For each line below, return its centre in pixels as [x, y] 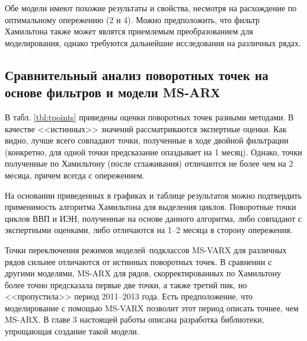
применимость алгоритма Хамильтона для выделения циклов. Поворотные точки [151, 207]
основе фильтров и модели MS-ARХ [112, 92]
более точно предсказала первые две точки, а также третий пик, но [126, 284]
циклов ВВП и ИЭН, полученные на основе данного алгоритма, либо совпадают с [153, 218]
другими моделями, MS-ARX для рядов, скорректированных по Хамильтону [143, 273]
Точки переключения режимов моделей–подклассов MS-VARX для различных [146, 249]
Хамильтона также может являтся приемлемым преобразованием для [129, 31]
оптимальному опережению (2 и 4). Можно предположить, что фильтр [132, 19]
